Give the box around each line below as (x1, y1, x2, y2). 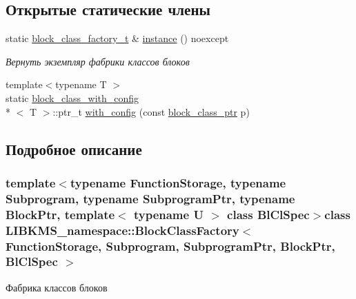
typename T (55, 77, 107, 92)
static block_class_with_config (6, 90, 139, 105)
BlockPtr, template (6, 205, 115, 223)
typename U (133, 205, 204, 223)
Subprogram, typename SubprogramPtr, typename (6, 189, 295, 207)
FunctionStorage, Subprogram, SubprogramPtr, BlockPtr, (6, 237, 335, 254)
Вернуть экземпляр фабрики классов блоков (6, 54, 190, 68)
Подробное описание (6, 138, 142, 159)
